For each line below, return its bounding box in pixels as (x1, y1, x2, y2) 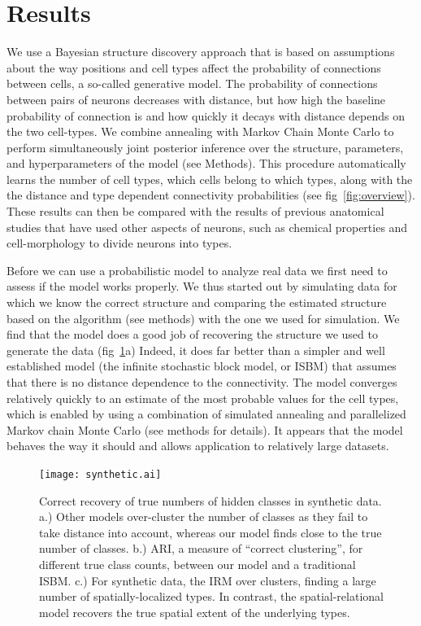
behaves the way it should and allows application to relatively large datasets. (7, 437, 389, 454)
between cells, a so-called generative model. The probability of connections (7, 75, 378, 92)
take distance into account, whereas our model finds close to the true (39, 523, 382, 541)
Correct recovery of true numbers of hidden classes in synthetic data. (39, 492, 382, 509)
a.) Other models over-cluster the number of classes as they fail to (39, 508, 368, 525)
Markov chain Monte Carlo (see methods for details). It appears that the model (7, 421, 403, 438)
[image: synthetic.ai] (39, 468, 162, 480)
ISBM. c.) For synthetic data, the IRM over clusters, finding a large (39, 571, 376, 589)
